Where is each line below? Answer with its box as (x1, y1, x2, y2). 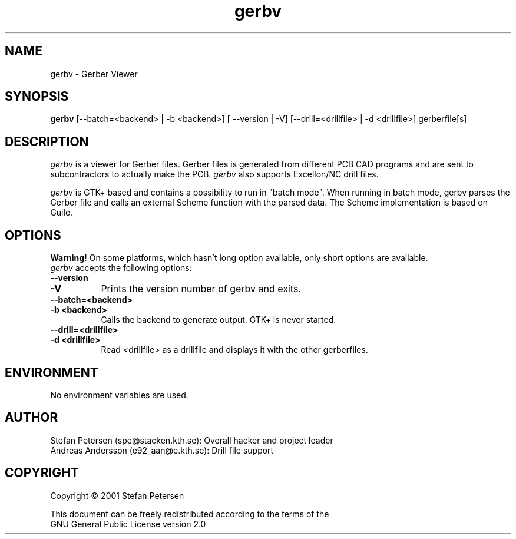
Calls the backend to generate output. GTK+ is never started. (101, 315, 336, 325)
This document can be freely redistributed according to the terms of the (50, 508, 329, 519)
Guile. (50, 207, 73, 218)
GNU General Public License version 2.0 (50, 518, 206, 529)
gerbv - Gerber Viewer (50, 68, 138, 79)
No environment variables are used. (50, 389, 188, 400)
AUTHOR (5, 410, 58, 425)
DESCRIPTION (5, 134, 89, 149)
